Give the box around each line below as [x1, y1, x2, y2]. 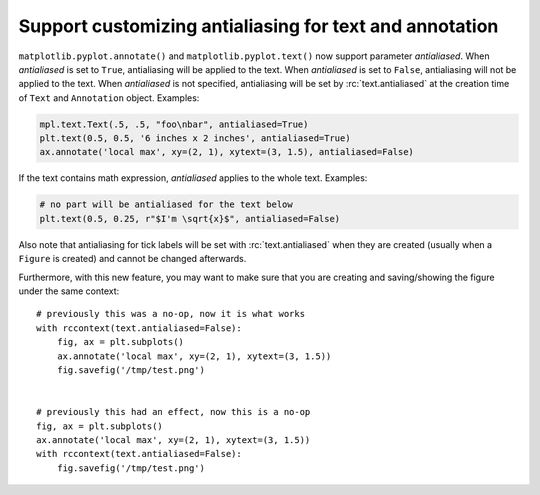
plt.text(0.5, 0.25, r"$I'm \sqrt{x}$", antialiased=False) [39, 213, 341, 224]
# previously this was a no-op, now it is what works [36, 308, 305, 320]
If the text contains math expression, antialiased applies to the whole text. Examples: [18, 172, 368, 184]
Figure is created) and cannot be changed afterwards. [18, 253, 247, 265]
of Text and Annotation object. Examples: [18, 91, 200, 104]
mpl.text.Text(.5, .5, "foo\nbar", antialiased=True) [39, 118, 309, 130]
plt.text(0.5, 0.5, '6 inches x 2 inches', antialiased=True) [39, 133, 351, 144]
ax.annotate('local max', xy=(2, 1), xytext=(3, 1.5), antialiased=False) [39, 146, 415, 158]
